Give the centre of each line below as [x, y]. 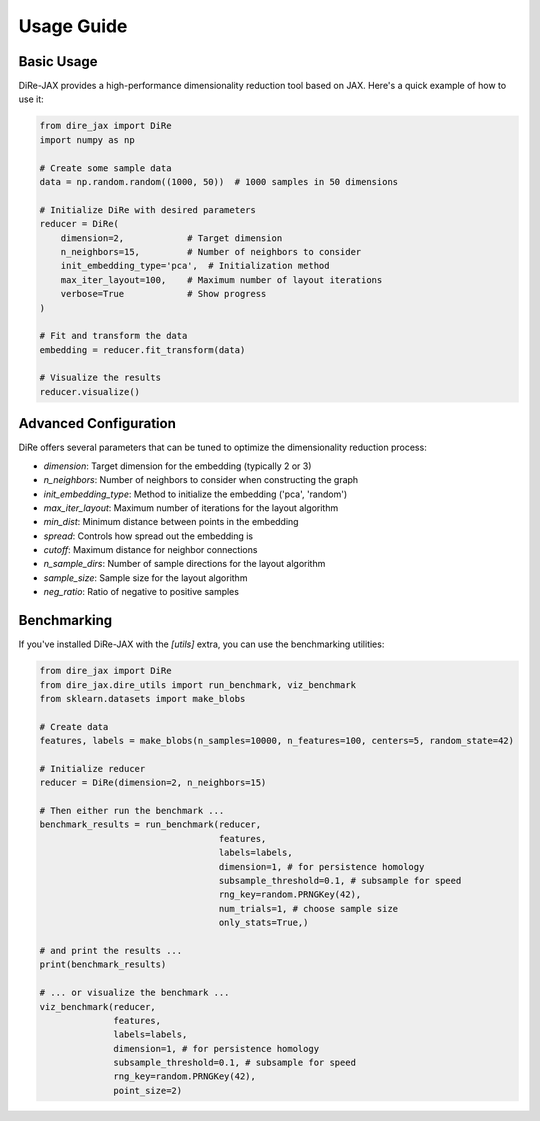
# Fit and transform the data [113, 336]
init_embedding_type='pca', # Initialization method [195, 266]
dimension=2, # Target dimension [171, 238]
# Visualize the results [100, 378]
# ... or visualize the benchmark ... [134, 993]
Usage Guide [73, 26]
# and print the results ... [111, 950]
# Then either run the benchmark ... [132, 811]
